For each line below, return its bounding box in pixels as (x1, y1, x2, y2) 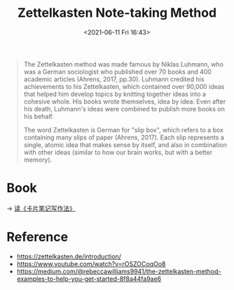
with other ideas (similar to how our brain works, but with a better (23, 148, 213, 156)
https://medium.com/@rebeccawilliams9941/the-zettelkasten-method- (16, 267, 221, 275)
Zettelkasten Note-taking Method (17, 5, 217, 21)
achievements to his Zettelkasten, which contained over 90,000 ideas (23, 82, 225, 90)
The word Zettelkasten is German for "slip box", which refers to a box (23, 125, 223, 134)
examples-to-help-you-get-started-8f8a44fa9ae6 (16, 275, 162, 283)
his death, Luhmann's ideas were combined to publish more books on (23, 104, 225, 113)
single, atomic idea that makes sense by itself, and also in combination (23, 140, 227, 149)
